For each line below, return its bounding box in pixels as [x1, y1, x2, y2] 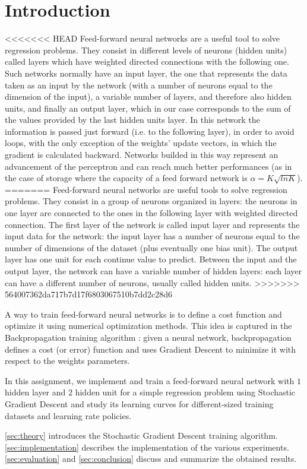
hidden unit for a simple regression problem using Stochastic [75, 386, 296, 398]
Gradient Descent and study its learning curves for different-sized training [5, 397, 274, 410]
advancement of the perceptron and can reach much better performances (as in [5, 160, 292, 172]
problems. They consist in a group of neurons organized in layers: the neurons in [5, 195, 297, 207]
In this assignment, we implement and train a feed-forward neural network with [5, 374, 295, 386]
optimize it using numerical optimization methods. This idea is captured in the [5, 319, 292, 332]
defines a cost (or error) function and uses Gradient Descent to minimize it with [5, 343, 296, 355]
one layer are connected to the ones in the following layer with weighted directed [5, 207, 298, 219]
